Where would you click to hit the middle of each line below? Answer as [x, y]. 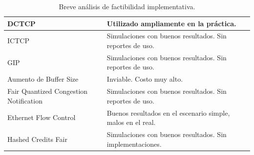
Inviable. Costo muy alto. [145, 79]
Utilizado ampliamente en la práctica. [171, 23]
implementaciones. [134, 144]
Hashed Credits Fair [37, 139]
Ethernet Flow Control [42, 117]
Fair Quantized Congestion [48, 91]
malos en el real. [131, 122]
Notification [25, 100]
